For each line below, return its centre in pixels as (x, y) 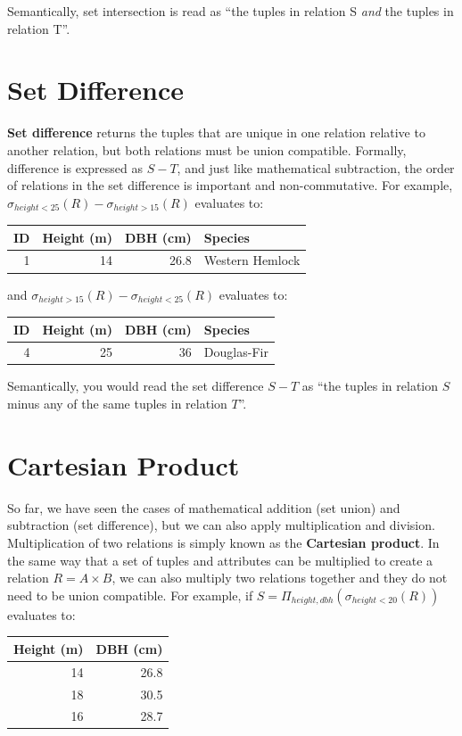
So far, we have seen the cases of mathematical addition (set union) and (204, 507)
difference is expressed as (75, 167)
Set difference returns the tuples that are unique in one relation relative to (216, 132)
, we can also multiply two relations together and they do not (280, 578)
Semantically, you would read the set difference (136, 386)
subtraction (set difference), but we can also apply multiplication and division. (221, 525)
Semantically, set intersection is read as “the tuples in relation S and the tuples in (231, 11)
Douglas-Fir (236, 352)
